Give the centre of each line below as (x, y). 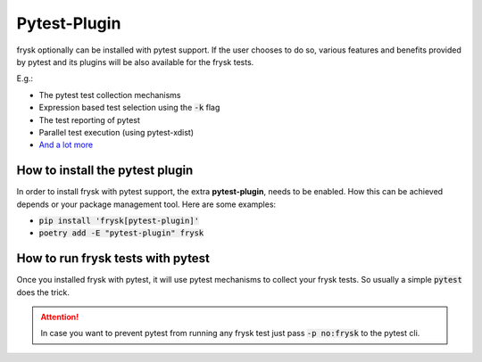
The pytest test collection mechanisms (110, 95)
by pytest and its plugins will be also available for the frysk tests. (135, 62)
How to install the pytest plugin (105, 171)
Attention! (60, 317)
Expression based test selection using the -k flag (129, 108)
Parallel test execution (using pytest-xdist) (116, 132)
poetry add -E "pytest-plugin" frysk (121, 233)
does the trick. (43, 292)
